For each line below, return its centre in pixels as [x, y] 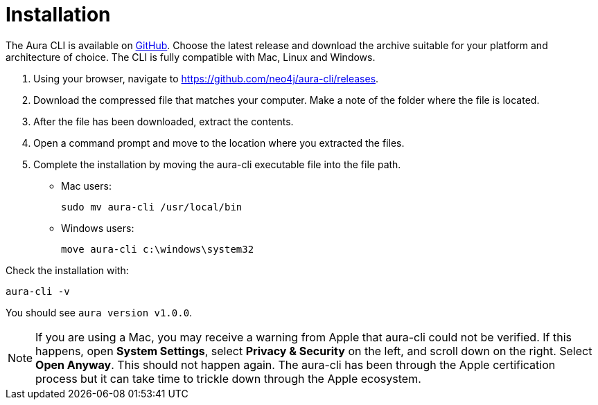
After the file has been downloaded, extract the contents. [164, 121]
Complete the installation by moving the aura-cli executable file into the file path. [217, 164]
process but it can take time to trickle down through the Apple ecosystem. [228, 378]
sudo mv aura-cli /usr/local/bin [152, 207]
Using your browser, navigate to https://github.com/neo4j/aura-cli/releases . [206, 78]
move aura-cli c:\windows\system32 [158, 249]
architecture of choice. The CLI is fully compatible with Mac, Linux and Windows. [191, 57]
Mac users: [86, 186]
